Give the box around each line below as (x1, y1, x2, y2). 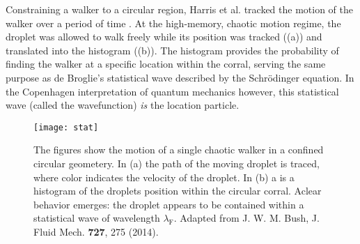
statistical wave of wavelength (33, 211, 160, 225)
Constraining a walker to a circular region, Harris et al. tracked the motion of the (6, 2, 354, 16)
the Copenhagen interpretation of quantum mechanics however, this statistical (6, 84, 339, 98)
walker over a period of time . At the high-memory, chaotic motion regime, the (6, 15, 341, 30)
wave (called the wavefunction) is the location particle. (6, 98, 240, 112)
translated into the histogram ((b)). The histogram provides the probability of (6, 43, 339, 57)
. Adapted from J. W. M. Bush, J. (173, 211, 320, 225)
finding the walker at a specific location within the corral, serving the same (6, 56, 326, 71)
